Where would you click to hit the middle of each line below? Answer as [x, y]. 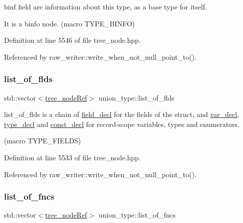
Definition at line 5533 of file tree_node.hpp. [73, 157]
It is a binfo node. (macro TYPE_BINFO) [70, 23]
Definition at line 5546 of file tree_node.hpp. [73, 40]
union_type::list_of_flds [136, 97]
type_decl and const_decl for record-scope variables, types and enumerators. [122, 124]
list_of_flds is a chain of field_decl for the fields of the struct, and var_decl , [122, 114]
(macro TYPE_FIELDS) [43, 141]
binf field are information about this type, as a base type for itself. [106, 6]
